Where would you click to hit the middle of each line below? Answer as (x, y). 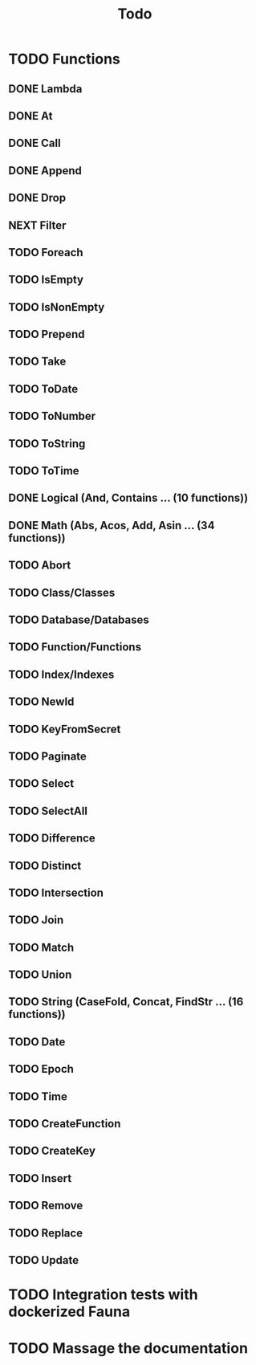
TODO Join (36, 920)
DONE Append (45, 171)
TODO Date (37, 1042)
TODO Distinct (45, 865)
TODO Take (37, 362)
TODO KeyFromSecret (65, 729)
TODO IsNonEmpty (57, 307)
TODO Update (43, 1260)
